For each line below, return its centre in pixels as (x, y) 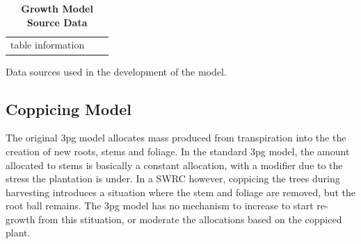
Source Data (57, 22)
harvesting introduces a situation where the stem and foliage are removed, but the (180, 192)
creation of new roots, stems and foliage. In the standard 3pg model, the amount (178, 151)
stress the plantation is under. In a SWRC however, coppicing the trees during (173, 178)
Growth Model (57, 8)
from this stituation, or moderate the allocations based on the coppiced (190, 219)
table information (48, 45)
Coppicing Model (69, 108)
